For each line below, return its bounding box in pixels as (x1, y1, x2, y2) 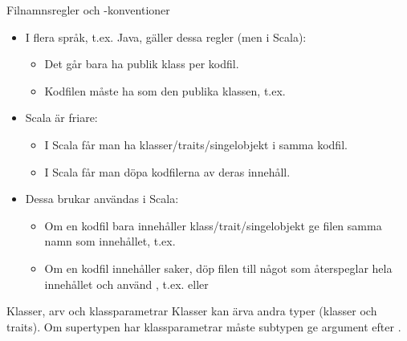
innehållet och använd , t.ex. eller (44, 275, 209, 292)
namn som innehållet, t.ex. (44, 233, 176, 250)
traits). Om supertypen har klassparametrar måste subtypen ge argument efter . (6, 318, 401, 335)
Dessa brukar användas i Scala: (25, 190, 179, 207)
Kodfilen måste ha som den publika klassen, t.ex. (44, 82, 286, 99)
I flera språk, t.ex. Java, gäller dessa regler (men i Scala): (25, 28, 307, 45)
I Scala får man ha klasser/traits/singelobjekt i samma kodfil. (44, 136, 348, 152)
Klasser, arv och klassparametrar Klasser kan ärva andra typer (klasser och (6, 302, 377, 319)
